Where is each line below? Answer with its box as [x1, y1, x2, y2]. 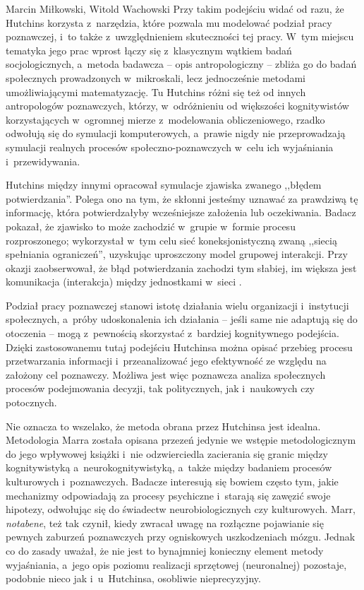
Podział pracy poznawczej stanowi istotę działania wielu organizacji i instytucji [6, 297, 349, 312]
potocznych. [6, 395, 57, 410]
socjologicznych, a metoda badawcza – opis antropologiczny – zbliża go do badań [6, 57, 357, 71]
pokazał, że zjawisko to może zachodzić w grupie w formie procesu [6, 218, 296, 233]
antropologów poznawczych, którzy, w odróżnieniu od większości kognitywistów [6, 98, 349, 113]
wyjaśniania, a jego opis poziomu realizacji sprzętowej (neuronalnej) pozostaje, [6, 557, 347, 572]
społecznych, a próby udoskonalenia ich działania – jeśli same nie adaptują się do [6, 312, 358, 326]
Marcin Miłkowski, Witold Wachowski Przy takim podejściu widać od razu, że [6, 1, 344, 16]
